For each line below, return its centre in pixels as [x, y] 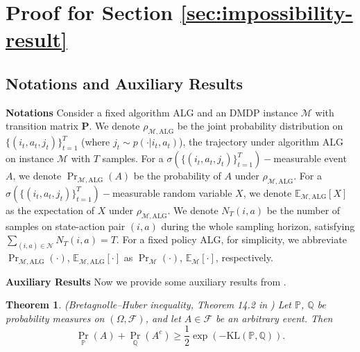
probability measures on [55, 318]
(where [96, 142]
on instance [30, 158]
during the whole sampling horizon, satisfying [258, 226]
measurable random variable [172, 192]
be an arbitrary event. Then [274, 318]
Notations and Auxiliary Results [124, 83]
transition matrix [42, 126]
